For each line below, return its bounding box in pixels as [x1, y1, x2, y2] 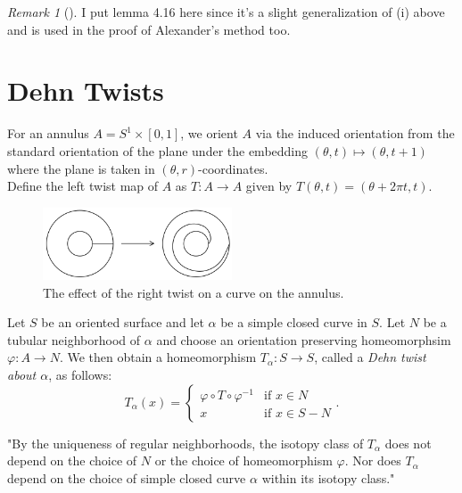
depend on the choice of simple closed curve [7, 468, 246, 487]
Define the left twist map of [7, 177, 159, 195]
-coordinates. [198, 159, 268, 177]
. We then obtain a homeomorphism [59, 348, 257, 366]
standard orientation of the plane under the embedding [7, 141, 309, 160]
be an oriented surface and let [41, 313, 204, 332]
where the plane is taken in [7, 159, 155, 177]
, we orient [180, 124, 238, 143]
